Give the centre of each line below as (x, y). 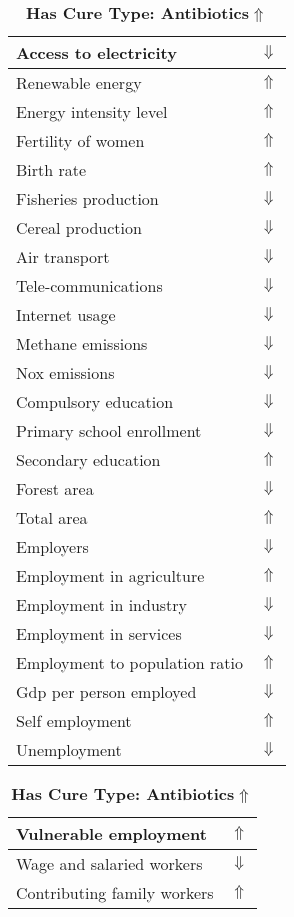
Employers (52, 546)
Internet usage (66, 314)
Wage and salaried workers (109, 863)
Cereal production (79, 227)
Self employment (74, 720)
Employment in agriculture (110, 575)
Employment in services (99, 633)
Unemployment (69, 749)
